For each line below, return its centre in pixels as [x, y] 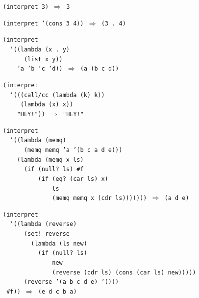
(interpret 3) [26, 7]
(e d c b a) [57, 292]
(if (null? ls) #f [54, 169]
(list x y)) [43, 59]
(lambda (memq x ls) [50, 160]
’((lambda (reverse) [43, 224]
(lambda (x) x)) [47, 105]
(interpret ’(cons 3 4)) [43, 23]
